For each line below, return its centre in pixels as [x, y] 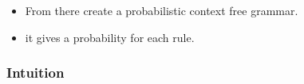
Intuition [36, 73]
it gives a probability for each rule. [110, 37]
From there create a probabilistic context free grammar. [162, 10]
